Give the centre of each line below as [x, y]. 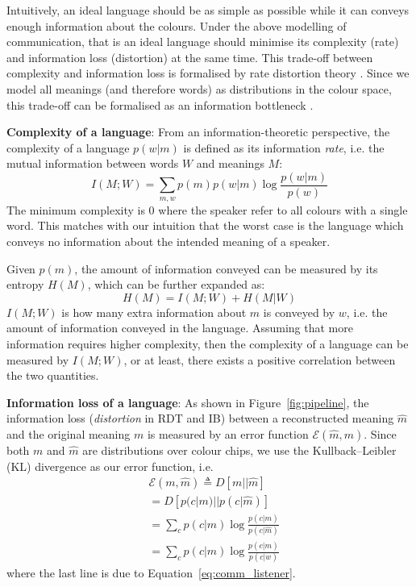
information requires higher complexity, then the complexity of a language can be [208, 343]
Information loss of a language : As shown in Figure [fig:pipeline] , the [188, 402]
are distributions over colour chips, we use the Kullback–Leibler [239, 450]
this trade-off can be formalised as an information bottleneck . [160, 104]
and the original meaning [69, 433]
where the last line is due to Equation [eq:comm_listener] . [151, 573]
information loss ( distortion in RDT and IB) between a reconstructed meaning [200, 418]
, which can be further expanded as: [176, 284]
